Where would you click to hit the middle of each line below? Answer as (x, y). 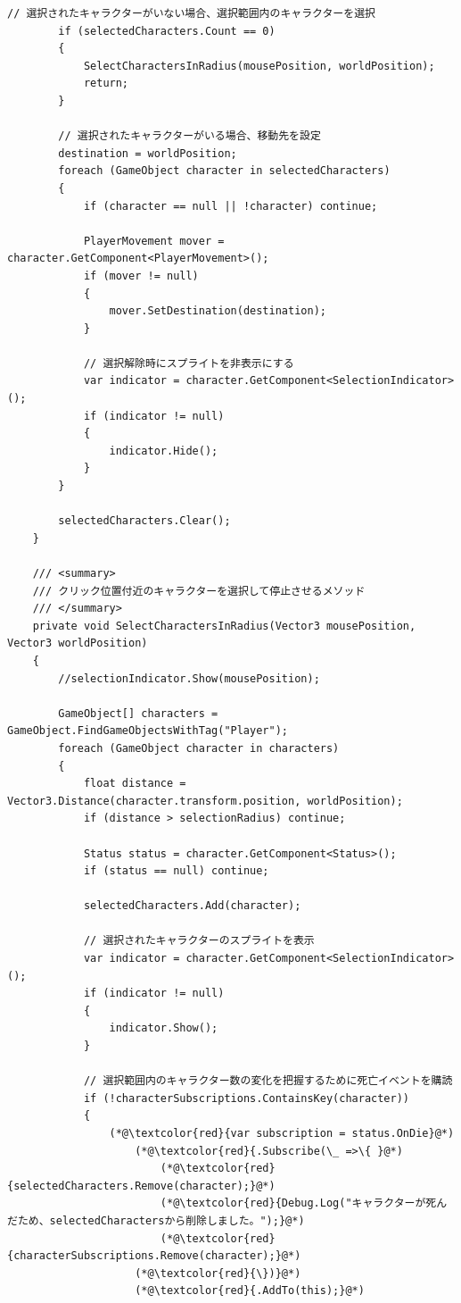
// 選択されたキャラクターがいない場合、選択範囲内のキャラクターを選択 (191, 13)
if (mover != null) (141, 276)
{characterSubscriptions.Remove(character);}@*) (154, 1256)
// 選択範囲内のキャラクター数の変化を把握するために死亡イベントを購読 (268, 1081)
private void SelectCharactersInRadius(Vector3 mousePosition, (224, 626)
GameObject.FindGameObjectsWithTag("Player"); (148, 731)
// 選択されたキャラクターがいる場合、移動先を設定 (189, 136)
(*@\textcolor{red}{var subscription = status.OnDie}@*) (282, 1133)
